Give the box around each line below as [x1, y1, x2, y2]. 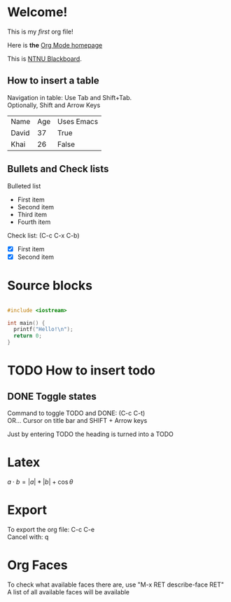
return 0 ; [13, 332, 42, 339]
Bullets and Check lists [7, 163, 109, 175]
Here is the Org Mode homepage [7, 41, 103, 49]
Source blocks [7, 277, 93, 293]
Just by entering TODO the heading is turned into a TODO [7, 430, 174, 438]
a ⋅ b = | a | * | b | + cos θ [7, 477, 73, 486]
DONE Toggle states [7, 390, 97, 402]
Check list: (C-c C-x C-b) [7, 231, 80, 239]
